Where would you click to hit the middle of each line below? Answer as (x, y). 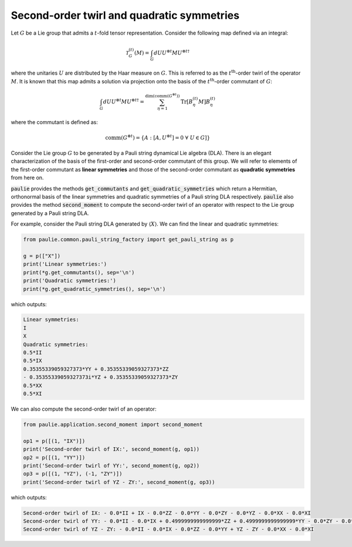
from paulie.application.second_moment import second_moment (113, 424)
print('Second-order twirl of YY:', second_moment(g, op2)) (111, 465)
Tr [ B (187, 102)
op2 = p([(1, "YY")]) (54, 457)
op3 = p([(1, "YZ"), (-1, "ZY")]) (73, 474)
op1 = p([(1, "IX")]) (54, 441)
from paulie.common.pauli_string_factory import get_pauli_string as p (128, 240)
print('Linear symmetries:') (65, 264)
